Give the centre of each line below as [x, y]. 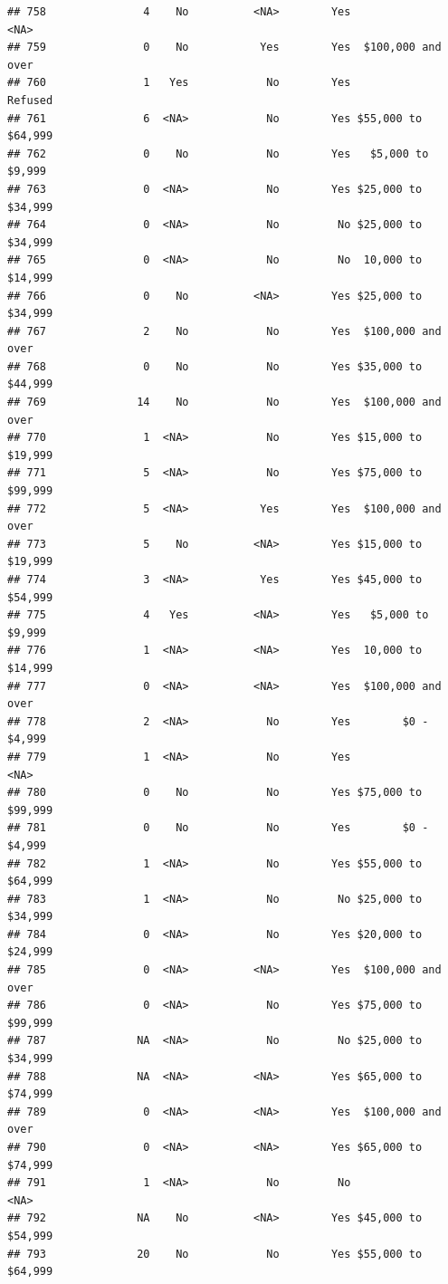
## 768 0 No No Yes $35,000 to [215, 366]
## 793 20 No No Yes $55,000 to [215, 1254]
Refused [30, 100]
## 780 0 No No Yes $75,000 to [215, 793]
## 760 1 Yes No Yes [179, 83]
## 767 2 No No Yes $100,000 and [224, 331]
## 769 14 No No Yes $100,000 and [224, 402]
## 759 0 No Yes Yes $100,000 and [224, 48]
